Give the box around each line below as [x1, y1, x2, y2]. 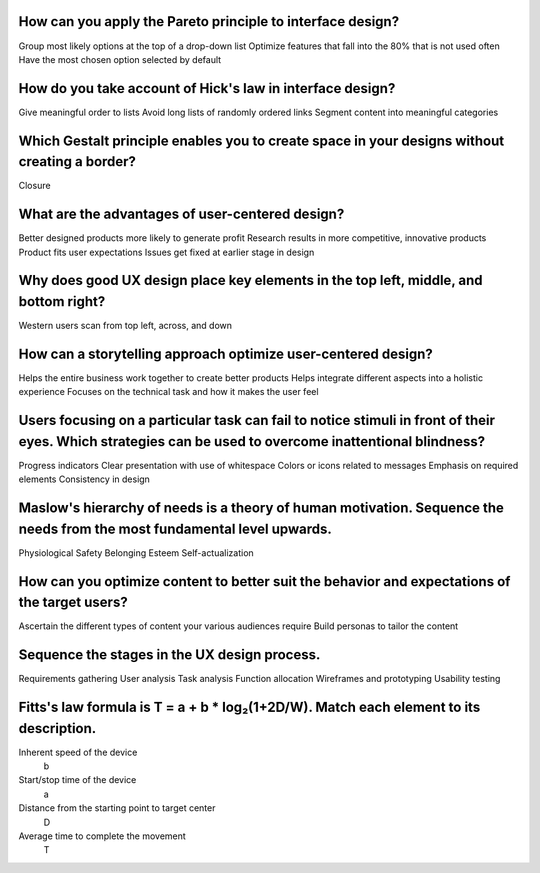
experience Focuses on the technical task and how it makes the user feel [18, 386, 319, 398]
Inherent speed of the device [18, 746, 138, 758]
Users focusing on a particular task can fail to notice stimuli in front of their [18, 412, 495, 429]
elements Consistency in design [18, 473, 150, 485]
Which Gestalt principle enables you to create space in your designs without [18, 132, 505, 149]
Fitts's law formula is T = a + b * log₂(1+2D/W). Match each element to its [18, 699, 481, 716]
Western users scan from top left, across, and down [18, 320, 233, 332]
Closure [18, 180, 51, 192]
